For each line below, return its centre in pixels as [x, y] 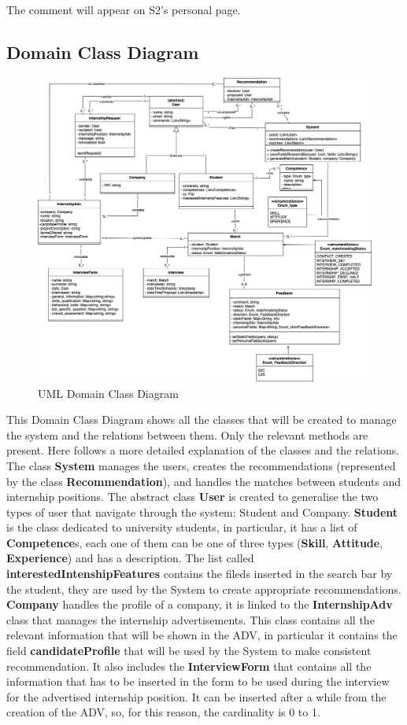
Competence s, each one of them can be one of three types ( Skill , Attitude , [195, 542]
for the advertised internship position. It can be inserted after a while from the [196, 696]
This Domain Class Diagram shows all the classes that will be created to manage [202, 420]
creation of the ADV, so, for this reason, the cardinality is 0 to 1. [163, 712]
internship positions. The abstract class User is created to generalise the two [192, 497]
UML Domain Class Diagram [108, 393]
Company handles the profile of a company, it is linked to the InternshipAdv [200, 604]
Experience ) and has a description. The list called [130, 558]
